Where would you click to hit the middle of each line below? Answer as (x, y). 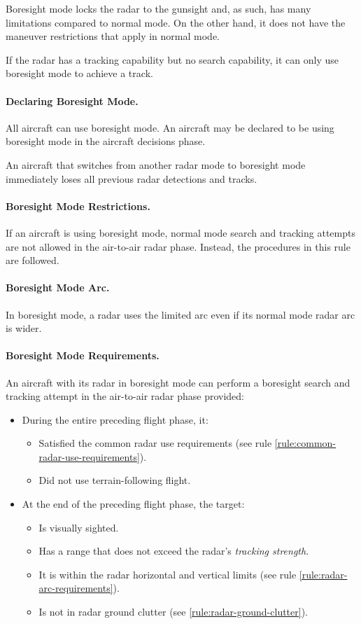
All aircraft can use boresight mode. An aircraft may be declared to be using (170, 127)
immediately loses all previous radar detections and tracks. (132, 178)
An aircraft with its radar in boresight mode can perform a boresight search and (178, 382)
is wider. (24, 328)
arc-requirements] (76, 588)
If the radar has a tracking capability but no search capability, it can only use (172, 59)
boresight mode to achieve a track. (79, 73)
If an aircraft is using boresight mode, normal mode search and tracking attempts (180, 232)
